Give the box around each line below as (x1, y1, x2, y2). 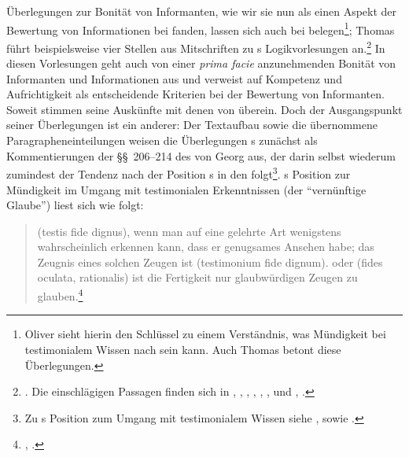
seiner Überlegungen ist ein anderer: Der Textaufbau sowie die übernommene (6, 116, 378, 133)
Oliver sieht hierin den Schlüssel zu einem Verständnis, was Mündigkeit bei (24, 326, 386, 342)
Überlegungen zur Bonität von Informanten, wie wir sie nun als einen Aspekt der (6, 3, 397, 19)
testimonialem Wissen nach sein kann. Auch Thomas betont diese (24, 341, 341, 357)
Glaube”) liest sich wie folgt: (6, 197, 144, 213)
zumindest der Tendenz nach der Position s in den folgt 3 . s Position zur (6, 164, 351, 182)
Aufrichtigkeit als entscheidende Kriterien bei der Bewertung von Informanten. (6, 86, 385, 102)
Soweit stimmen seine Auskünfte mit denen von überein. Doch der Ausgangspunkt (6, 101, 403, 117)
